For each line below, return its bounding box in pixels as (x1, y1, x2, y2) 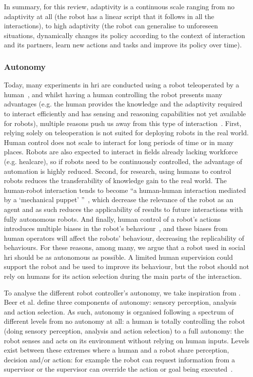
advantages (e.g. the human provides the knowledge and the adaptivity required (4, 99, 243, 109)
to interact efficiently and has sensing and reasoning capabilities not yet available (4, 108, 246, 118)
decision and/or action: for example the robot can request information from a (4, 354, 235, 364)
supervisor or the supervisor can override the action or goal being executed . (4, 364, 233, 374)
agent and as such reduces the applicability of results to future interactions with (4, 204, 243, 214)
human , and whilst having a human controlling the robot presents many (4, 89, 223, 99)
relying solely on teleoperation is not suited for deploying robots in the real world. (4, 127, 249, 138)
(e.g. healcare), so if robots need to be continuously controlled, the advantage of (4, 156, 242, 166)
